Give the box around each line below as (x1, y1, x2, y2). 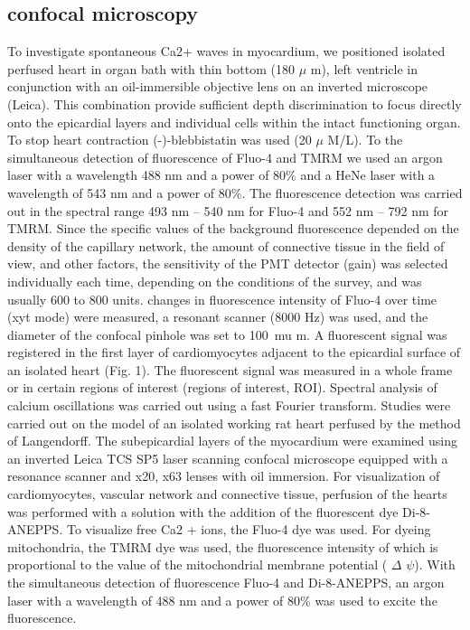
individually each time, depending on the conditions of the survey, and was (7, 271, 422, 290)
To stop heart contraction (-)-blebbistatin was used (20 (7, 130, 312, 149)
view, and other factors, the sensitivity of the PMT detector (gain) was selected (7, 254, 448, 273)
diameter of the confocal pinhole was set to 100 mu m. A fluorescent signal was (7, 324, 447, 343)
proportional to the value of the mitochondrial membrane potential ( (7, 555, 388, 574)
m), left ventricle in (310, 59, 418, 78)
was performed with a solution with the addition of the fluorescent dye (7, 502, 399, 521)
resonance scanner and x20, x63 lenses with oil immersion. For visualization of (7, 466, 440, 485)
